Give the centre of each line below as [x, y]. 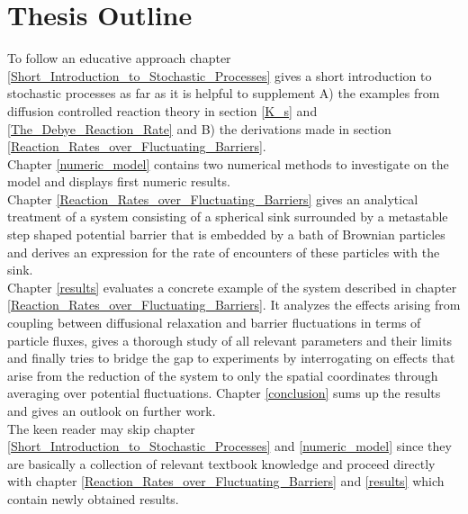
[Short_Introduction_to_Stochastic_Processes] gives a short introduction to [220, 75]
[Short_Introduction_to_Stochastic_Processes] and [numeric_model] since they [229, 446]
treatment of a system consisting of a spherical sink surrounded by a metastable [228, 216]
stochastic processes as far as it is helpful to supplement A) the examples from [224, 93]
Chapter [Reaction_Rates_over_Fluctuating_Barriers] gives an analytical [213, 198]
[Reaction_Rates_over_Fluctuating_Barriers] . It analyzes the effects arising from [234, 305]
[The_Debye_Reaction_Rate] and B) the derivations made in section [199, 128]
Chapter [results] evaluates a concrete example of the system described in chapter [232, 287]
